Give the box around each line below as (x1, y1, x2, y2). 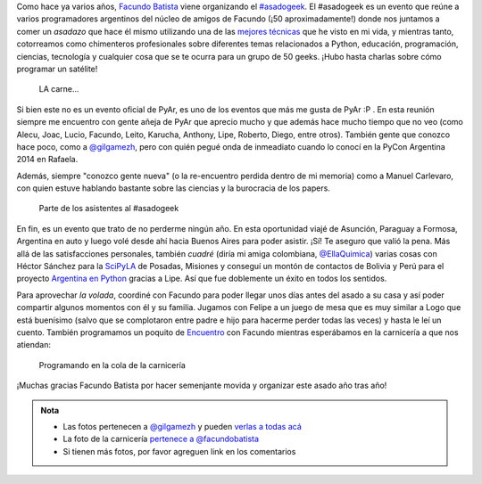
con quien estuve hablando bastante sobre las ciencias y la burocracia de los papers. (16, 183, 330, 193)
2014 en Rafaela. (16, 154, 79, 165)
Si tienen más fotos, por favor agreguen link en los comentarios (62, 446, 296, 456)
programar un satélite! (16, 63, 98, 74)
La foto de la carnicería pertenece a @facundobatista (62, 433, 259, 445)
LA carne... (38, 84, 79, 94)
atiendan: (16, 340, 52, 350)
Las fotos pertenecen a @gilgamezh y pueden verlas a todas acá (62, 421, 303, 431)
